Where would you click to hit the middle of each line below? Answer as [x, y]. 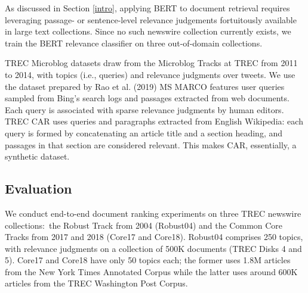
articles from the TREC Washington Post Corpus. [96, 283]
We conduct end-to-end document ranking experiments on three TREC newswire [153, 213]
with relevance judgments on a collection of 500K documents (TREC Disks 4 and [153, 248]
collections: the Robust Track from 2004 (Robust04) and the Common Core [144, 225]
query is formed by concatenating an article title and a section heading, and [144, 133]
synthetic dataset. [37, 156]
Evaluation [38, 188]
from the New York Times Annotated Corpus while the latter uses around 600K [151, 271]
